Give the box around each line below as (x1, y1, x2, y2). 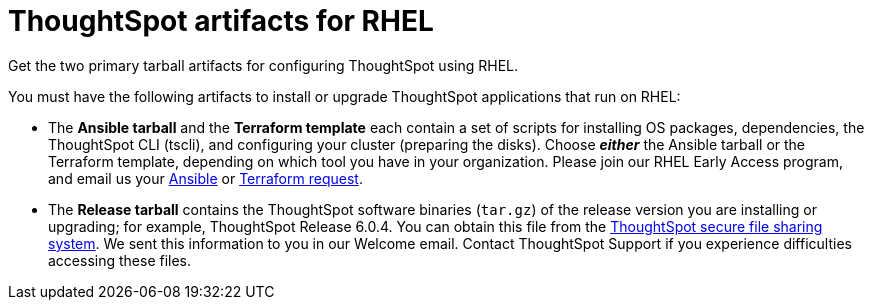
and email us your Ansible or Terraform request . (48, 169, 363, 187)
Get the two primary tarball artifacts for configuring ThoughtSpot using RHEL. (8, 56, 518, 74)
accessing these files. (48, 251, 192, 269)
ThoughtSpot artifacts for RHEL (8, 4, 434, 38)
